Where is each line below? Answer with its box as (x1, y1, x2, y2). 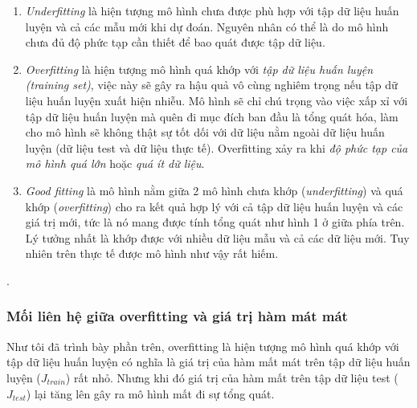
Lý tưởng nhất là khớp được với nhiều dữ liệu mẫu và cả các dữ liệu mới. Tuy (25, 229, 410, 246)
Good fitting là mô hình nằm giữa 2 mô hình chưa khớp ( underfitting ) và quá (25, 182, 403, 198)
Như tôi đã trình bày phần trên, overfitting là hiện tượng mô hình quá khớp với (6, 337, 399, 354)
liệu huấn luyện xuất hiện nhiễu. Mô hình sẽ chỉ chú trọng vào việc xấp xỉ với (25, 92, 408, 108)
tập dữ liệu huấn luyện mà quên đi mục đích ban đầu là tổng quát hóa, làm (25, 108, 399, 124)
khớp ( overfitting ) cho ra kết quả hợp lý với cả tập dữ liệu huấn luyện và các (25, 198, 403, 214)
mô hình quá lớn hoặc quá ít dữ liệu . (25, 155, 205, 172)
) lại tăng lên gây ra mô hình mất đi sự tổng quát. (26, 385, 275, 402)
